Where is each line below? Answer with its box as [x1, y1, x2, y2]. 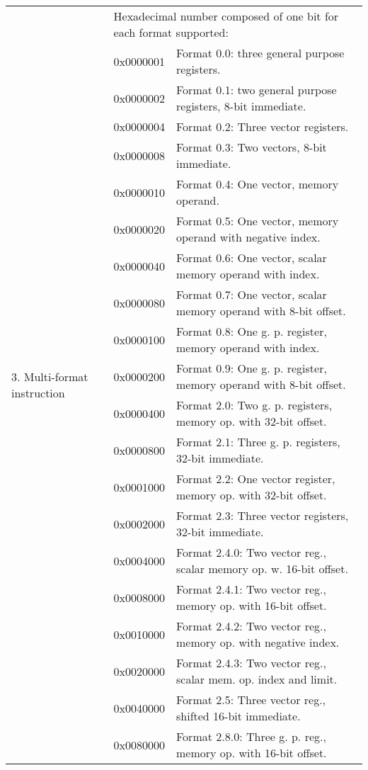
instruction [11, 384, 65, 401]
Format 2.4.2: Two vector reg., [176, 618, 326, 634]
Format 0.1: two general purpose [176, 81, 337, 98]
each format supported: [113, 24, 229, 40]
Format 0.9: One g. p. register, [176, 360, 327, 376]
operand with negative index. [176, 229, 321, 245]
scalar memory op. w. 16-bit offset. [176, 560, 348, 577]
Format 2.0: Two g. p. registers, [176, 397, 333, 413]
